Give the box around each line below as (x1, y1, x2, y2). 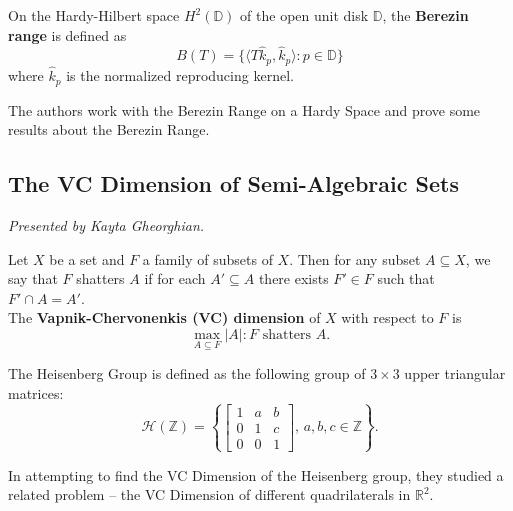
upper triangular (404, 363, 506, 384)
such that (377, 268, 435, 289)
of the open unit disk (240, 5, 369, 25)
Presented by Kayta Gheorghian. (8, 214, 205, 235)
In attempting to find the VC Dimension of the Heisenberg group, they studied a (8, 464, 504, 485)
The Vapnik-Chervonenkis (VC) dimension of (8, 307, 321, 328)
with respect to (341, 307, 434, 328)
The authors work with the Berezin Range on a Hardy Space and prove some (8, 99, 481, 120)
